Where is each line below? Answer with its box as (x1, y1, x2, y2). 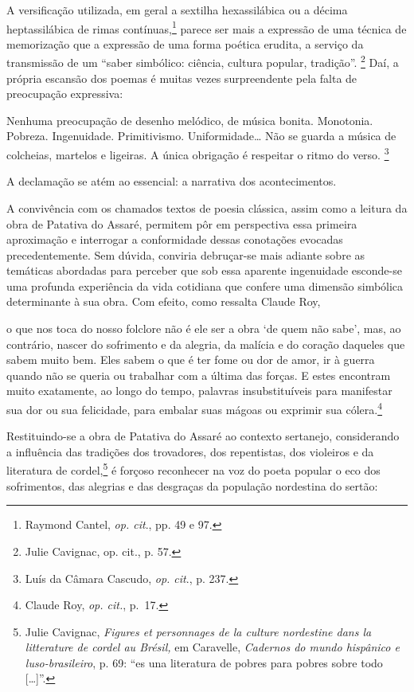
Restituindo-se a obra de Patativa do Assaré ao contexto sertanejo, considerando (6, 428, 400, 444)
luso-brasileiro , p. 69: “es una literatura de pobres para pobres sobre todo (25, 654, 383, 670)
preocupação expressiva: (6, 85, 123, 102)
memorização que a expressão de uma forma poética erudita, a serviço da (6, 35, 364, 52)
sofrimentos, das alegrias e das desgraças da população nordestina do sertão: (6, 477, 378, 494)
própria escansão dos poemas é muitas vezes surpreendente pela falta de (6, 69, 357, 86)
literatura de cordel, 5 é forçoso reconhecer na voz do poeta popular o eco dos (6, 459, 381, 479)
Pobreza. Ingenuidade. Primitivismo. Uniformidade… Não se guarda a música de (6, 127, 396, 144)
